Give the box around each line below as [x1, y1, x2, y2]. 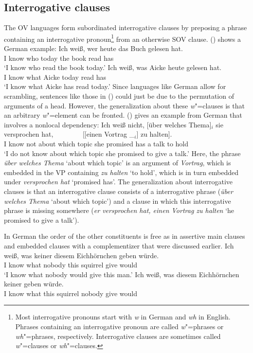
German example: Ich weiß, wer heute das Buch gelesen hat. [4, 43, 183, 53]
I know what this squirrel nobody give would [4, 288, 138, 298]
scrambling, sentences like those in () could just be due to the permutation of [4, 91, 234, 101]
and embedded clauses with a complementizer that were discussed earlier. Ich [4, 240, 234, 250]
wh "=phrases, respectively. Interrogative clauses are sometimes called [15, 331, 221, 341]
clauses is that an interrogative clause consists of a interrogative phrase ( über [4, 186, 233, 196]
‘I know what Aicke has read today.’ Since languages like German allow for [4, 81, 226, 91]
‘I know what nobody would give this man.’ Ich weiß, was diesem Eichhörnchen [4, 269, 239, 279]
